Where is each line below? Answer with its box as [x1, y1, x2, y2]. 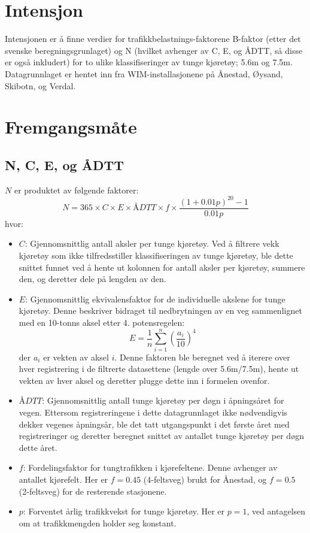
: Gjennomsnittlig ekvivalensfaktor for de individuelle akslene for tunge [25, 292, 285, 305]
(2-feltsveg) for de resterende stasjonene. [19, 484, 167, 497]
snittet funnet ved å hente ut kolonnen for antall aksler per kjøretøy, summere [19, 261, 305, 273]
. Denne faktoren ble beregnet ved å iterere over [114, 350, 290, 363]
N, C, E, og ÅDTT [5, 155, 124, 174]
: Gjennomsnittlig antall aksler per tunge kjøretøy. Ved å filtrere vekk [25, 237, 279, 250]
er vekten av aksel [43, 350, 109, 363]
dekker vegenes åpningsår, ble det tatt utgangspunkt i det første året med [19, 417, 290, 430]
